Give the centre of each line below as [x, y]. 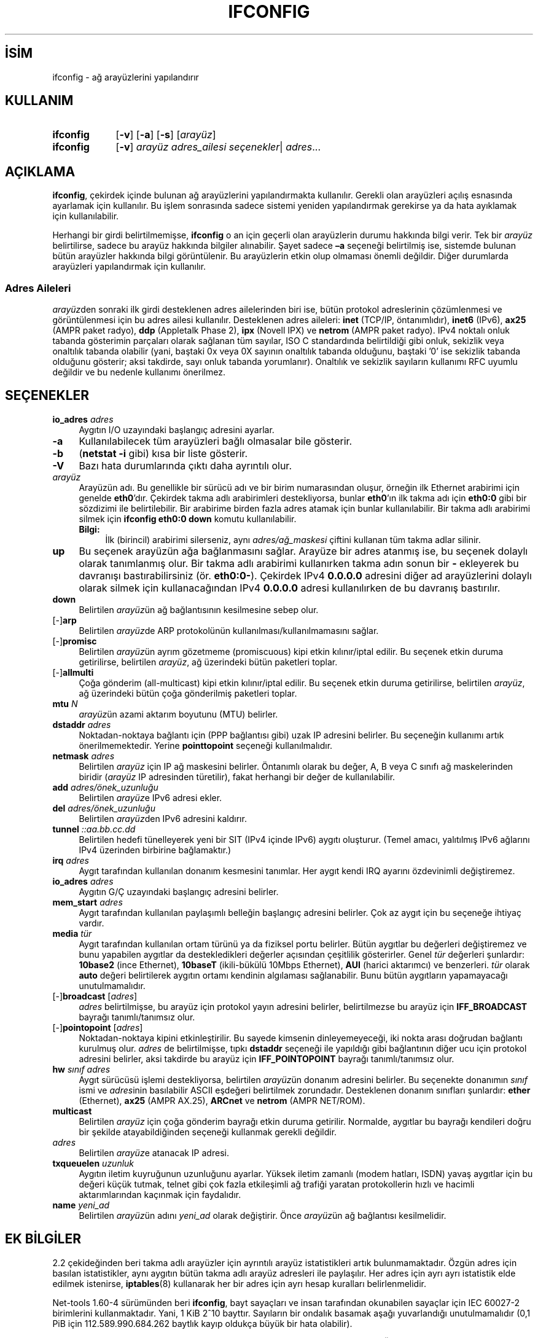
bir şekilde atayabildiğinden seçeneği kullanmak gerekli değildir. [208, 1132]
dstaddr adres [82, 724]
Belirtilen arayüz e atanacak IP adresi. [154, 1152]
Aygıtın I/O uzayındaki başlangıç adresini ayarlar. [177, 429]
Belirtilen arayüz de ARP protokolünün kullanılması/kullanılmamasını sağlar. [229, 630]
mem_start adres [88, 902]
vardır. [92, 923]
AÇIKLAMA [40, 171]
